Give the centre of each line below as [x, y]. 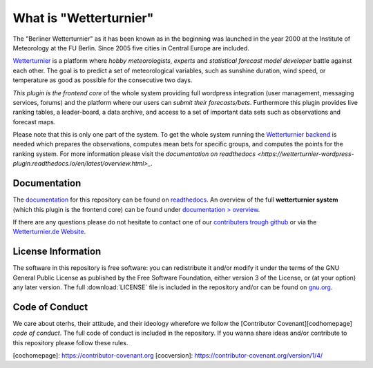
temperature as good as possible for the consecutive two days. [103, 80]
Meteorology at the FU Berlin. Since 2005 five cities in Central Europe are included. [131, 48]
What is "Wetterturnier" [83, 18]
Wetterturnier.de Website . [49, 232]
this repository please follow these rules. [70, 342]
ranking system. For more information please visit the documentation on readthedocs [134, 154]
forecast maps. [34, 122]
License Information [57, 252]
